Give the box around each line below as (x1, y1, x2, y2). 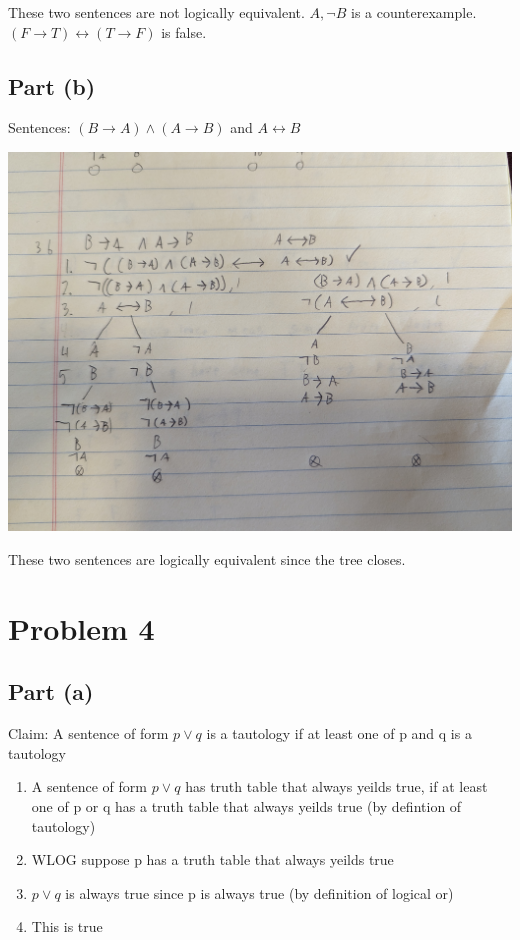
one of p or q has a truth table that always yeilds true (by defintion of (31, 796, 462, 816)
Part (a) (8, 676, 94, 707)
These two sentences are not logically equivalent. (8, 2, 305, 22)
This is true (31, 916, 103, 937)
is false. (161, 21, 207, 42)
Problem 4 (8, 607, 155, 648)
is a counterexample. (350, 2, 477, 22)
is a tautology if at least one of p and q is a (206, 723, 472, 744)
